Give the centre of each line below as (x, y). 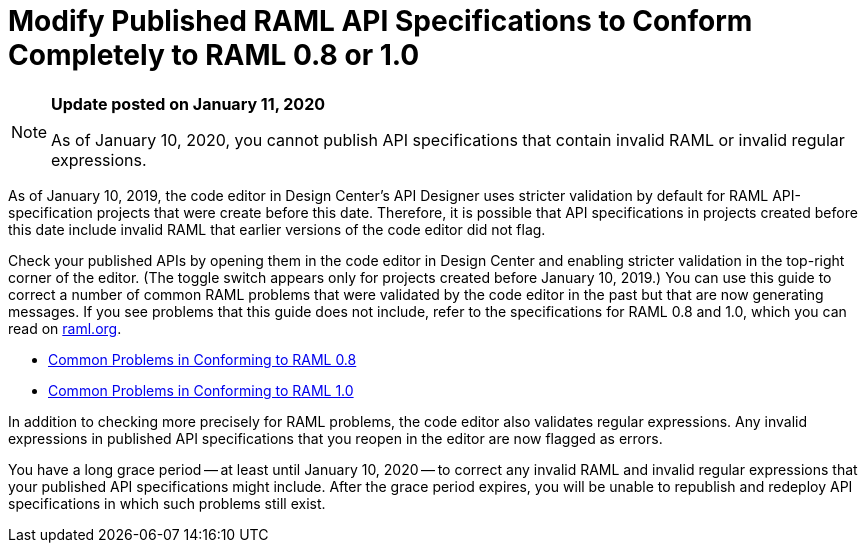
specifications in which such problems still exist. (167, 503)
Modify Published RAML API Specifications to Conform (380, 21)
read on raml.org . (65, 328)
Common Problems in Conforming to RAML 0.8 (202, 359)
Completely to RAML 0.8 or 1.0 (214, 55)
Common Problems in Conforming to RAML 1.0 (201, 390)
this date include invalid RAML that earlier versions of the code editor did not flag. (277, 229)
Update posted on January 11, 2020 (188, 103)
